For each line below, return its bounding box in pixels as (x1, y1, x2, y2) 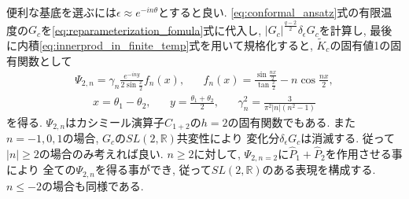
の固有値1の (330, 36, 391, 53)
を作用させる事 (325, 145, 403, 161)
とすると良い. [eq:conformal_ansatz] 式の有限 (158, 4, 381, 20)
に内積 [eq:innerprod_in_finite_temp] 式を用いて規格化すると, (6, 36, 313, 53)
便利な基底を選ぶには (6, 4, 116, 20)
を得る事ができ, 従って (94, 161, 212, 178)
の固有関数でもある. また (227, 113, 356, 130)
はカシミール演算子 (65, 113, 165, 130)
